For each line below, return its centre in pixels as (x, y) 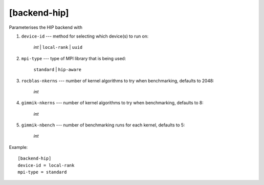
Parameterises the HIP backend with (46, 27)
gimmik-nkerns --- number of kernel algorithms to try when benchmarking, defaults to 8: (112, 103)
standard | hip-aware (57, 70)
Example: (18, 147)
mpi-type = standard (42, 172)
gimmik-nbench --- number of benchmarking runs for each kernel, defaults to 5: (103, 125)
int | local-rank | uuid (58, 47)
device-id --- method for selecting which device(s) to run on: (85, 36)
